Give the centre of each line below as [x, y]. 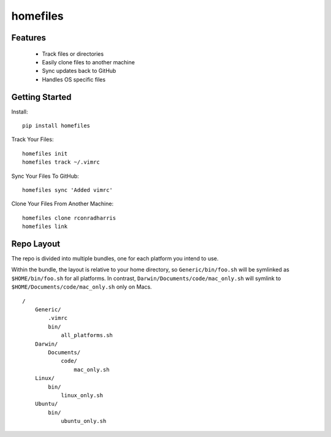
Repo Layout [36, 244]
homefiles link [45, 226]
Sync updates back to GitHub [79, 71]
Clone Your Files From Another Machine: [62, 204]
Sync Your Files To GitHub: [45, 176]
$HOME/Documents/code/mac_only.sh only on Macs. [82, 287]
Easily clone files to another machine [88, 62]
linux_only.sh [82, 395]
